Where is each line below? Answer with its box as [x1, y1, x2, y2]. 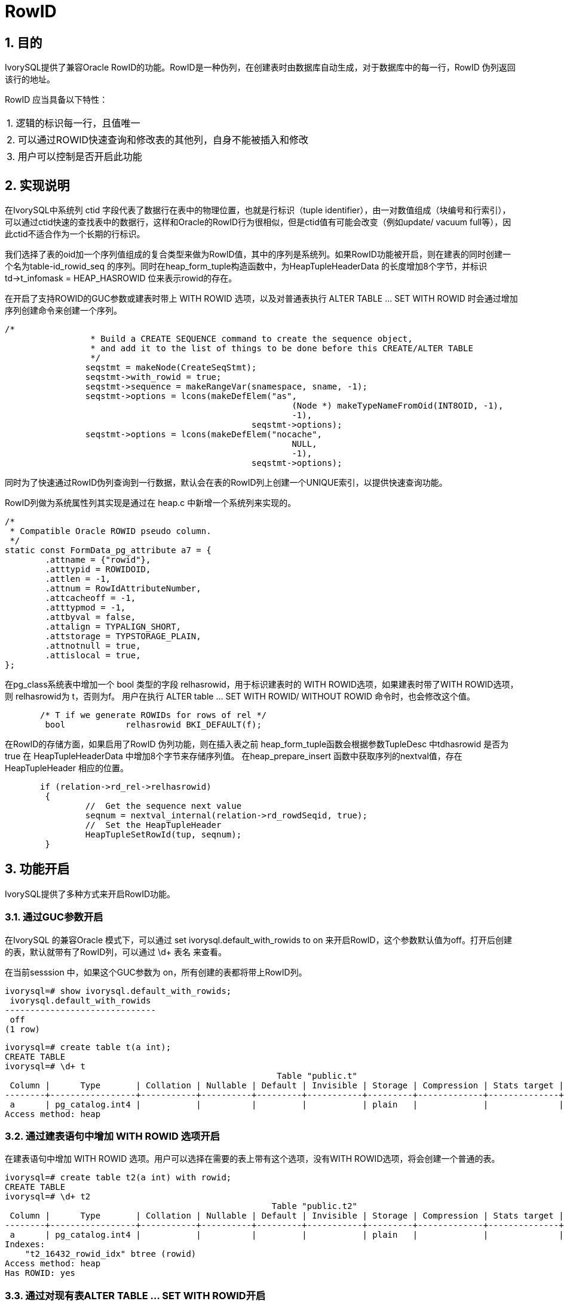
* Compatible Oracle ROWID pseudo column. [10, 526, 211, 536]
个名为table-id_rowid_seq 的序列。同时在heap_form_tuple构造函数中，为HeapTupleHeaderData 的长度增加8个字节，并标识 [5, 261, 487, 272]
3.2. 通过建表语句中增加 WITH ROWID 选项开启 [5, 1130, 220, 1142]
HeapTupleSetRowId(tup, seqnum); [85, 830, 242, 840]
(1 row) [5, 1024, 41, 1034]
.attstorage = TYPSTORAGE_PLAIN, [45, 631, 201, 642]
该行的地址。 [5, 74, 55, 85]
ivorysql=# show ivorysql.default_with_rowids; [5, 986, 232, 996]
